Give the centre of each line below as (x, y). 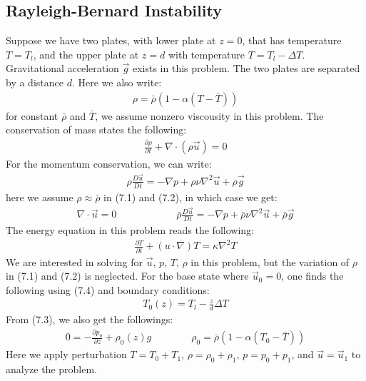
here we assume (40, 197)
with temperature (207, 54)
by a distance (35, 82)
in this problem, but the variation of (270, 261)
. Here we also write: (117, 82)
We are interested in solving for (74, 261)
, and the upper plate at (86, 54)
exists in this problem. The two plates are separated (246, 68)
